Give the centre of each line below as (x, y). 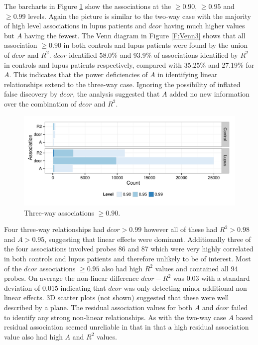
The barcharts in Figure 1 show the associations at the (88, 6)
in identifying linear (188, 74)
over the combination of (40, 103)
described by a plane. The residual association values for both (98, 307)
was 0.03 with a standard (211, 278)
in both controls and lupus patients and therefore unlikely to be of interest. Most (128, 259)
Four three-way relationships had (54, 229)
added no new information (209, 94)
